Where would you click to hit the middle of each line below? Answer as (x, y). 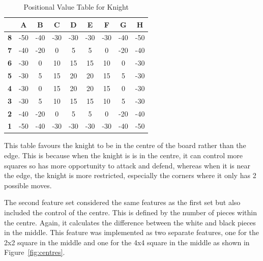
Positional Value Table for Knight (76, 7)
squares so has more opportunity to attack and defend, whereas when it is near (127, 165)
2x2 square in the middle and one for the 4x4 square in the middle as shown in (127, 242)
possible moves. (28, 185)
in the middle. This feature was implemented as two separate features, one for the (131, 232)
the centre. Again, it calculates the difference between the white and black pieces (130, 222)
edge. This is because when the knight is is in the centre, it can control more (124, 155)
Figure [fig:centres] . (35, 252)
